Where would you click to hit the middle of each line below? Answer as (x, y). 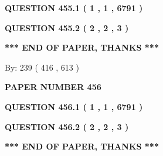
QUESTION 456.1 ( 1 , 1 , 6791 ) (74, 106)
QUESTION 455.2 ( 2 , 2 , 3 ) (67, 27)
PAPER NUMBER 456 (53, 87)
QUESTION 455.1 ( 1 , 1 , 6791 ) (74, 8)
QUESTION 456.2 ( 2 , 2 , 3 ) (67, 126)
